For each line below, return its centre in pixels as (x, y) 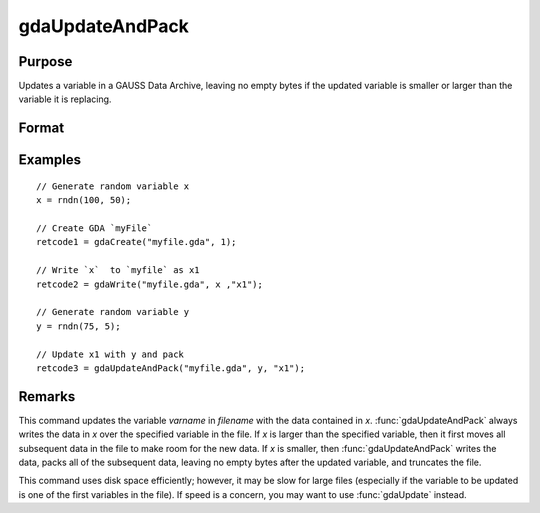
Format (41, 128)
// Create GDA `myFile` (94, 228)
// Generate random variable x (113, 186)
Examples (50, 160)
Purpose (45, 61)
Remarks (47, 396)
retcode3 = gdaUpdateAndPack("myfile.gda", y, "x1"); (170, 368)
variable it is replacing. (65, 99)
